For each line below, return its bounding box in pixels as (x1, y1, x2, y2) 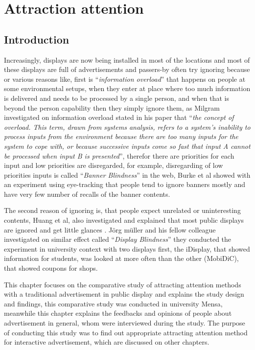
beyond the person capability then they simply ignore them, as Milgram (4, 102, 220, 113)
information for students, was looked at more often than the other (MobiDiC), (4, 253, 239, 263)
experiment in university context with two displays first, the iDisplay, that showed (4, 243, 250, 254)
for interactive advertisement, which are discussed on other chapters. (4, 337, 209, 347)
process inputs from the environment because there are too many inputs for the (4, 131, 238, 141)
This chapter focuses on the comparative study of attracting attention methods (4, 279, 241, 289)
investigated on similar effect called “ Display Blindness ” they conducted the (4, 234, 232, 244)
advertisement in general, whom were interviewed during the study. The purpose (4, 318, 245, 328)
